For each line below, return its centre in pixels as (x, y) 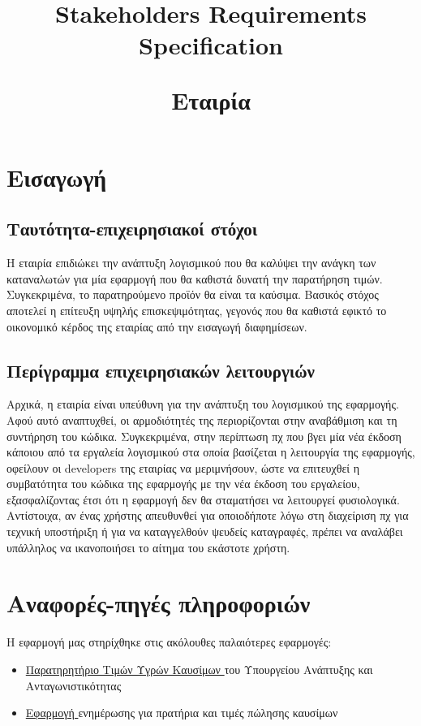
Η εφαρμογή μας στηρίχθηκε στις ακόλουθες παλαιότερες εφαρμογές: (169, 642)
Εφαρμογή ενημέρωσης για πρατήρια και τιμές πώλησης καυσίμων (182, 713)
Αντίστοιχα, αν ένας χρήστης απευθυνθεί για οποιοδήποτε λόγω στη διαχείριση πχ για (208, 515)
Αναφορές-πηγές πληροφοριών (159, 603)
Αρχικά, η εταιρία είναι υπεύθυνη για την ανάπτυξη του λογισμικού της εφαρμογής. (203, 404)
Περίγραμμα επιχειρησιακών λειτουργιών (161, 370)
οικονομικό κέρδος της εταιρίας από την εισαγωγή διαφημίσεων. (157, 326)
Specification (211, 45)
